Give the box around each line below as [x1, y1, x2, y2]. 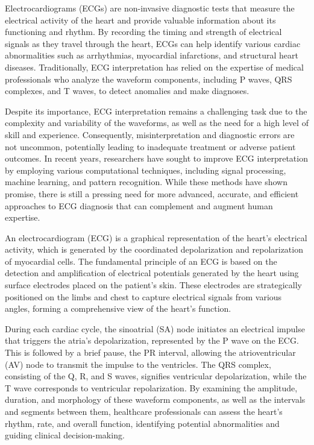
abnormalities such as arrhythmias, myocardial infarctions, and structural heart [5, 49, 298, 62]
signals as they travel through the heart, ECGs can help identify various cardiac [5, 37, 301, 49]
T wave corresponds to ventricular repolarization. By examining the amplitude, [5, 381, 298, 394]
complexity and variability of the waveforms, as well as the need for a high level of [5, 116, 309, 129]
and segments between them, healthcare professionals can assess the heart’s [5, 405, 283, 417]
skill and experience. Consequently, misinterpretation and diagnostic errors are [5, 128, 295, 140]
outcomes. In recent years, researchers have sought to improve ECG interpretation [5, 152, 308, 165]
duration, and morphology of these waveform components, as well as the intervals [5, 393, 306, 406]
